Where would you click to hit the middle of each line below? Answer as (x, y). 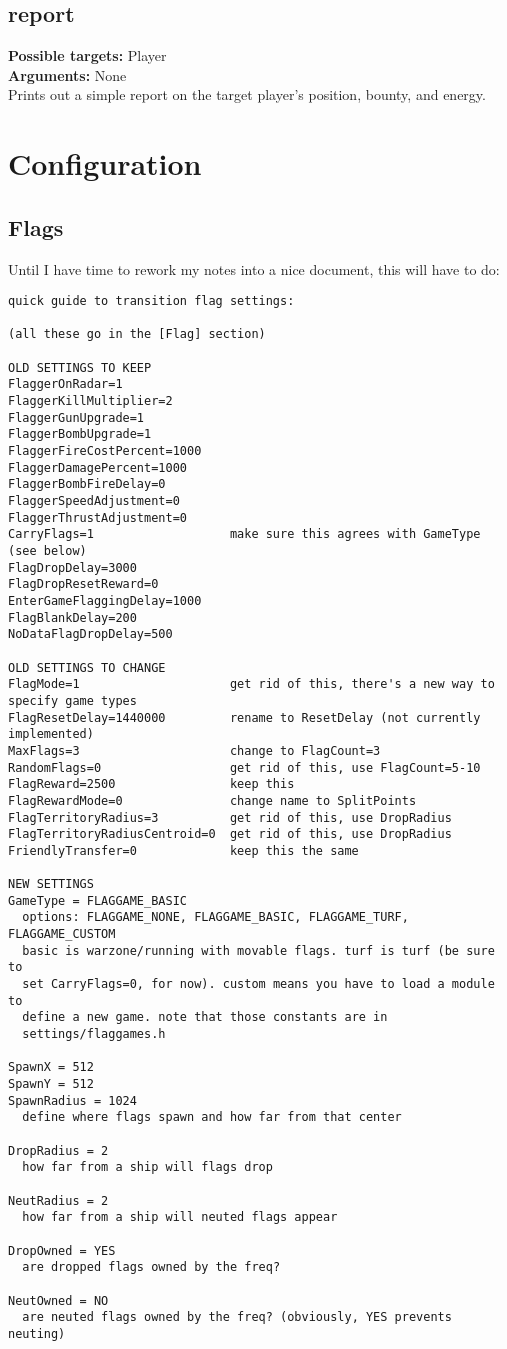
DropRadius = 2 (58, 1150)
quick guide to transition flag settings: (151, 301)
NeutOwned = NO (58, 1300)
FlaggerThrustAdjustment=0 (97, 517)
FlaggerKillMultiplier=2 (90, 401)
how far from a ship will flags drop (147, 1167)
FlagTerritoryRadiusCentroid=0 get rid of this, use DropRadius (230, 834)
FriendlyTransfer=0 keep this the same (183, 850)
